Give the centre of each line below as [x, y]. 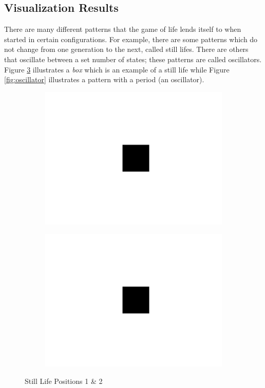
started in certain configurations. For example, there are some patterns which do [131, 39]
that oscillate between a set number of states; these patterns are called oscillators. [133, 59]
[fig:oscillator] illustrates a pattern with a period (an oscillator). [104, 79]
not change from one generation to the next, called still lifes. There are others [126, 49]
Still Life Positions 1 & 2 [64, 381]
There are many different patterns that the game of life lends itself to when [123, 29]
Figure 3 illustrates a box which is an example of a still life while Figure [117, 69]
